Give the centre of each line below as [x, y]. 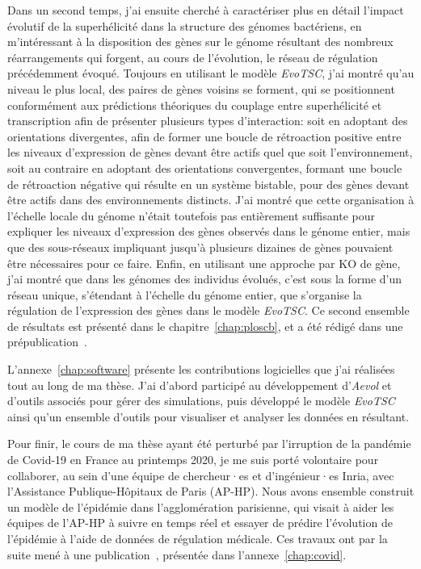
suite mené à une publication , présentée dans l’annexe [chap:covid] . [177, 554]
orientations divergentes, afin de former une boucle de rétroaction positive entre [204, 136]
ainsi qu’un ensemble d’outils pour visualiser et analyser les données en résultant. [208, 416]
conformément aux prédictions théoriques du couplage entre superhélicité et [195, 105]
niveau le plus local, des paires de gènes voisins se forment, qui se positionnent [201, 88]
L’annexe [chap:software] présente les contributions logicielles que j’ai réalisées [201, 369]
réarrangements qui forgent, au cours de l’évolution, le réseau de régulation [193, 57]
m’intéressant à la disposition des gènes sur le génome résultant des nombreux [200, 42]
